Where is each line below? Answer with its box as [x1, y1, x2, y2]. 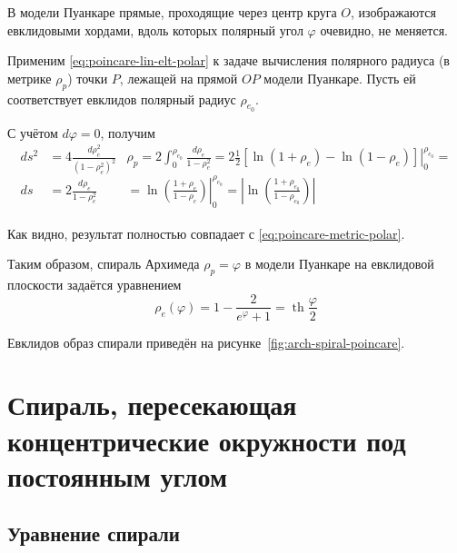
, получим [100, 123, 155, 142]
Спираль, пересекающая [7, 386, 297, 423]
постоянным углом [7, 457, 228, 494]
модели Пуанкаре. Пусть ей [263, 68, 416, 87]
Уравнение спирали [7, 519, 180, 548]
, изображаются [351, 3, 436, 21]
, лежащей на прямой [119, 68, 238, 87]
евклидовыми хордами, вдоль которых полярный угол [7, 20, 303, 39]
